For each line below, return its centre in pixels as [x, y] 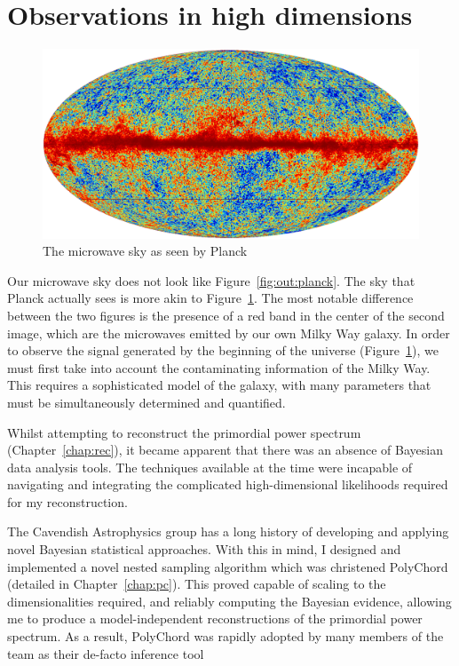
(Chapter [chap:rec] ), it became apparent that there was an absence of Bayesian [225, 450]
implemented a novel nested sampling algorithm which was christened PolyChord [228, 566]
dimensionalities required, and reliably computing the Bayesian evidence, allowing [229, 601]
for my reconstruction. [67, 501]
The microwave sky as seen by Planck [145, 251]
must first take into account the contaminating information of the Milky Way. [219, 367]
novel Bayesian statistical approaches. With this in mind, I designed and [204, 549]
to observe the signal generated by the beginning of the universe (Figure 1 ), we [223, 350]
